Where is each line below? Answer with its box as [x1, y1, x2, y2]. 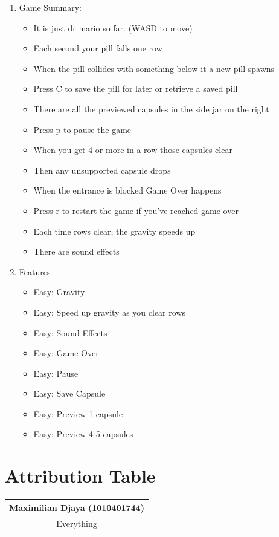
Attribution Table [5, 463, 156, 488]
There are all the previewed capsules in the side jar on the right [33, 102, 269, 115]
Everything [56, 516, 97, 529]
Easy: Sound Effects [33, 326, 107, 339]
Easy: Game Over [33, 347, 99, 359]
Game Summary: [19, 1, 82, 13]
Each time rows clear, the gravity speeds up [33, 224, 196, 237]
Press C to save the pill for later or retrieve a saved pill [33, 82, 238, 95]
